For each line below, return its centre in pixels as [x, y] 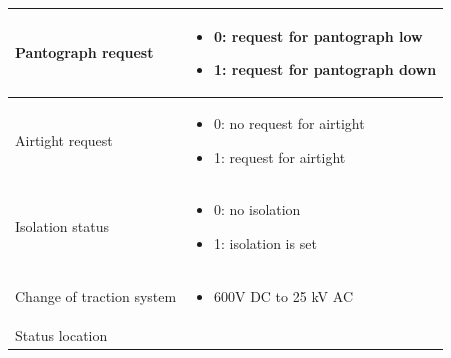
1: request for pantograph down [325, 69]
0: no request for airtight [289, 122]
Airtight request [64, 139]
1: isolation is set [265, 242]
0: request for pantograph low [318, 35]
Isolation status [62, 226]
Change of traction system [96, 295]
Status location [61, 334]
